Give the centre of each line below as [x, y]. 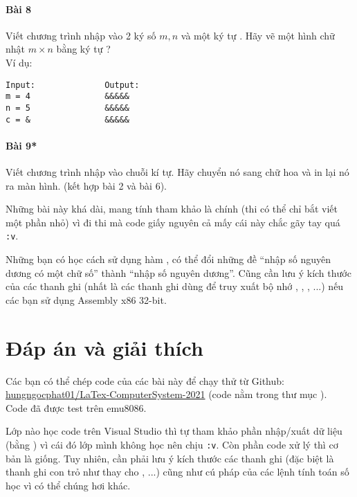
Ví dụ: [19, 62]
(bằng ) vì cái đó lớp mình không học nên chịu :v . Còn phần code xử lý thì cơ [172, 444]
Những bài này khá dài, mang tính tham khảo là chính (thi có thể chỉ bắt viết [172, 209]
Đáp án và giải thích [104, 347]
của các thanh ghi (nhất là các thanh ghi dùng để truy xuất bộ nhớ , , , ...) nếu [175, 286]
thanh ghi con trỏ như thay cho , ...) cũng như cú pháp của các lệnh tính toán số [177, 472]
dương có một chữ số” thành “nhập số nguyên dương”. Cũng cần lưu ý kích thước [178, 272]
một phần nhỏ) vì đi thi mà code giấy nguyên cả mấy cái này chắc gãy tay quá [173, 222]
